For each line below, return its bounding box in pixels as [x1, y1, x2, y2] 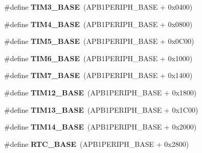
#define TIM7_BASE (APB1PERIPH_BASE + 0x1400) [4, 70, 193, 81]
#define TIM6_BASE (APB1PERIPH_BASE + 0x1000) [4, 53, 193, 63]
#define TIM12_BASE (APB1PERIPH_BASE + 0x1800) [4, 87, 197, 97]
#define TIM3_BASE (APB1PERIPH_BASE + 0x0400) [4, 2, 193, 12]
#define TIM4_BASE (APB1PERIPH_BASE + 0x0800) [4, 18, 193, 29]
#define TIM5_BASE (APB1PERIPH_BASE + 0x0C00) [4, 36, 194, 46]
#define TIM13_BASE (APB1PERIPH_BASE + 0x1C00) [4, 104, 198, 115]
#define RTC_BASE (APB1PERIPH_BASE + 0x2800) [4, 138, 189, 149]
